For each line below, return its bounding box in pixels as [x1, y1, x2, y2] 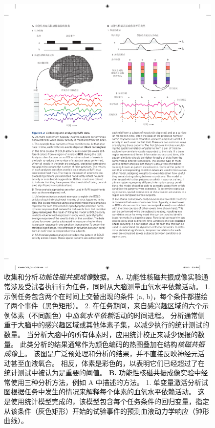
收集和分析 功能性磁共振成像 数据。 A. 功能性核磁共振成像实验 [4, 272, 201, 282]
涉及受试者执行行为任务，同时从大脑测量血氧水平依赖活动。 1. [10, 281, 210, 291]
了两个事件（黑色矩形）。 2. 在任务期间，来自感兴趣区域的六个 [4, 300, 202, 311]
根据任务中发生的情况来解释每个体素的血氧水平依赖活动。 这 [10, 386, 205, 397]
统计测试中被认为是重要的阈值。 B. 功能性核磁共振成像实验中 [4, 367, 201, 378]
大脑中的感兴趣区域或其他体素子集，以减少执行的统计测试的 [17, 320, 209, 330]
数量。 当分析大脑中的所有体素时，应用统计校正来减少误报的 [4, 329, 198, 339]
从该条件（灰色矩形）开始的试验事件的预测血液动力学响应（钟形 [4, 406, 209, 416]
